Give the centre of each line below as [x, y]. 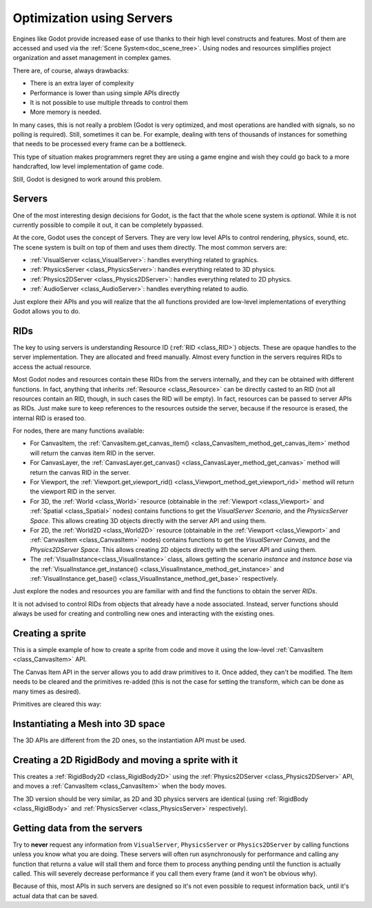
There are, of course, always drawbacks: [71, 70]
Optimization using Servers [93, 18]
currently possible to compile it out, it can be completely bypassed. [108, 225]
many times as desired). [47, 691]
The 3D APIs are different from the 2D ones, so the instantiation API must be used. [130, 740]
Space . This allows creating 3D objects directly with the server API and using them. [148, 520]
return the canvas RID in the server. [80, 472]
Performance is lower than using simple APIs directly [105, 92]
